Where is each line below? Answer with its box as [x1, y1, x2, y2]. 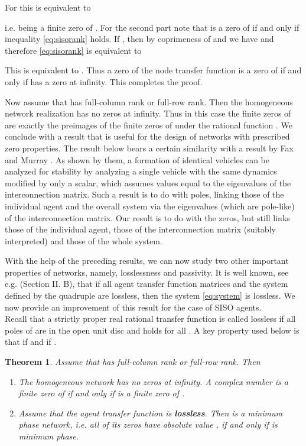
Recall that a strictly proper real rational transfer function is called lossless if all [5, 312, 296, 325]
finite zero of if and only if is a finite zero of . [18, 387, 185, 399]
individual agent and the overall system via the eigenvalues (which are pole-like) [5, 199, 295, 212]
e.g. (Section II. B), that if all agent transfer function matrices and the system [5, 277, 288, 290]
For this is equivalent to [5, 1, 91, 13]
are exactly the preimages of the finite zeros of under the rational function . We [5, 118, 292, 131]
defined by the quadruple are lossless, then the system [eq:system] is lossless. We [5, 289, 295, 302]
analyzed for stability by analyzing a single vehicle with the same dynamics [5, 165, 277, 177]
